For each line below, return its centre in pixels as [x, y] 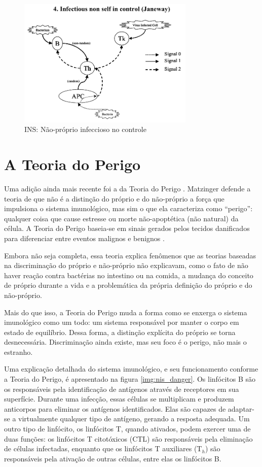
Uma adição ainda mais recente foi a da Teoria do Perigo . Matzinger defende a [127, 188]
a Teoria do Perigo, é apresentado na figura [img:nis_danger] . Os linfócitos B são [130, 379]
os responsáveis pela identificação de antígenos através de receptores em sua [122, 389]
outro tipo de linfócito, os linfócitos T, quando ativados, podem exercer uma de [127, 429]
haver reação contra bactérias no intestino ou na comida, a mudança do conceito [129, 275]
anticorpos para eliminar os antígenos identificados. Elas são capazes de [115, 408]
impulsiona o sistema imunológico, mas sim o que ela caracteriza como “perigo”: [128, 208]
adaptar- [241, 408]
